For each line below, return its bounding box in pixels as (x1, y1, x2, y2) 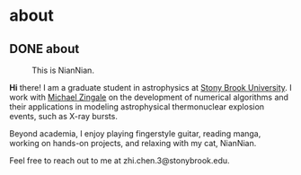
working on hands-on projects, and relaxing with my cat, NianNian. (9, 138, 257, 148)
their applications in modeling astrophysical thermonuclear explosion (9, 101, 265, 112)
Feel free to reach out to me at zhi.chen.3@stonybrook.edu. (9, 155, 231, 166)
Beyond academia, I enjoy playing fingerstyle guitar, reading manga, (9, 128, 261, 139)
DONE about (9, 41, 80, 57)
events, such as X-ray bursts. (9, 111, 119, 121)
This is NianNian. (31, 65, 94, 75)
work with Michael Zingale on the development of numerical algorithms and (9, 92, 289, 102)
